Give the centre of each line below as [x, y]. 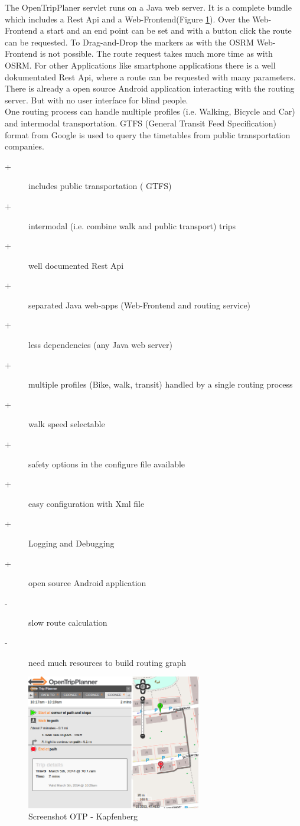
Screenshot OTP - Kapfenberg [83, 816]
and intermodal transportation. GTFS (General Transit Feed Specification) [141, 123]
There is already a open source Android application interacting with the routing [150, 88]
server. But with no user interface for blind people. [97, 100]
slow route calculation [68, 622]
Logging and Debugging [71, 543]
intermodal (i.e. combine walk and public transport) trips [132, 225]
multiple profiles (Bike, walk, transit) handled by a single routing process [161, 384]
